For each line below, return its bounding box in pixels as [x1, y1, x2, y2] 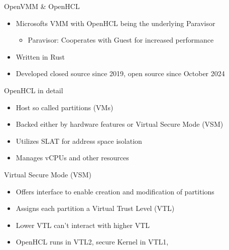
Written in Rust [16, 51, 65, 62]
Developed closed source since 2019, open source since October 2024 [16, 68, 225, 79]
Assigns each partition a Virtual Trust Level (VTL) [16, 203, 175, 213]
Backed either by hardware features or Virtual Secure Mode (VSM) [16, 119, 223, 129]
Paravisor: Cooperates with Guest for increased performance [28, 35, 214, 45]
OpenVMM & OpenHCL [4, 1, 80, 11]
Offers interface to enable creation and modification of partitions [16, 186, 214, 196]
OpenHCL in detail [4, 85, 63, 95]
